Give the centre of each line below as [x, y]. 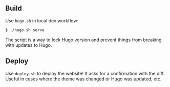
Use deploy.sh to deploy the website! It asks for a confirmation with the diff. [85, 73]
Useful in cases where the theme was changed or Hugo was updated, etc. [83, 79]
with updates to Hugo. [29, 45]
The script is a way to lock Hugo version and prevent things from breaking [83, 40]
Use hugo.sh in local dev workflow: [42, 20]
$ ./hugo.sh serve [25, 30]
